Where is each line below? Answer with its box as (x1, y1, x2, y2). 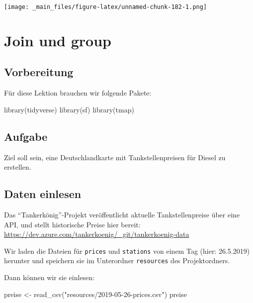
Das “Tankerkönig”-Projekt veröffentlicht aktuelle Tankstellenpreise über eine (4, 209, 240, 220)
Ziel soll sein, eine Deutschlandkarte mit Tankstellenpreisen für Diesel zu (4, 152, 226, 162)
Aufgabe (4, 128, 48, 144)
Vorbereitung (4, 64, 74, 80)
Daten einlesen (4, 186, 82, 202)
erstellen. (4, 162, 31, 172)
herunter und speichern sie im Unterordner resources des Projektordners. (4, 255, 230, 266)
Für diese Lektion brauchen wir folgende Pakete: (4, 88, 152, 98)
